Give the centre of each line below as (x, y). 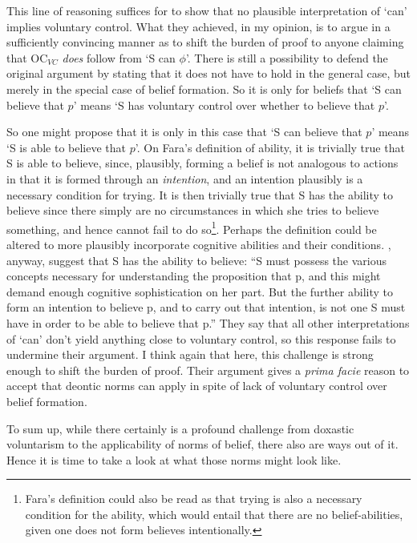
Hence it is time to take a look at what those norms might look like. (174, 459)
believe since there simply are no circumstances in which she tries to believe (193, 210)
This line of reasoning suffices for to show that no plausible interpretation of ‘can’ (207, 10)
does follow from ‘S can (119, 57)
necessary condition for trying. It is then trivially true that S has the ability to (200, 194)
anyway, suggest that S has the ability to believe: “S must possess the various (196, 260)
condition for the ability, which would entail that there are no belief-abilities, (214, 514)
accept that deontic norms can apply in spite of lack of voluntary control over (197, 386)
